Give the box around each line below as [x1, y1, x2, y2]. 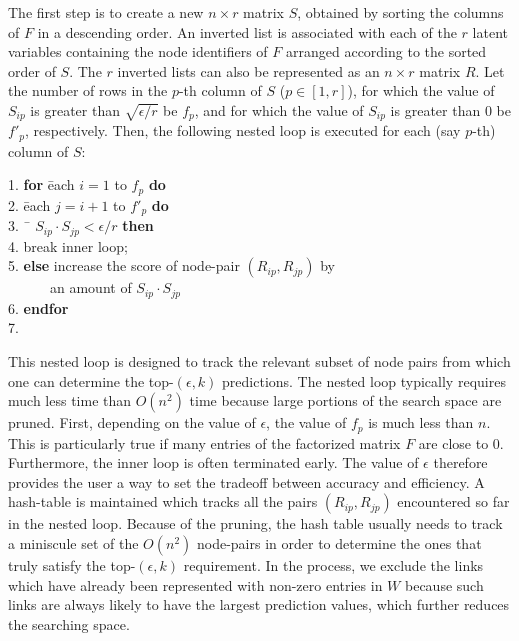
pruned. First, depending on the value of [8, 412, 256, 433]
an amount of [49, 277, 132, 298]
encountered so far [397, 491, 510, 512]
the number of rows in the [8, 80, 168, 101]
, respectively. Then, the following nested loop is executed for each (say [24, 120, 461, 141]
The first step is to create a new [8, 2, 204, 22]
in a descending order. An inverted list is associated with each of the [37, 21, 457, 42]
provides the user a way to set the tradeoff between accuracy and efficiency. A [8, 471, 485, 492]
